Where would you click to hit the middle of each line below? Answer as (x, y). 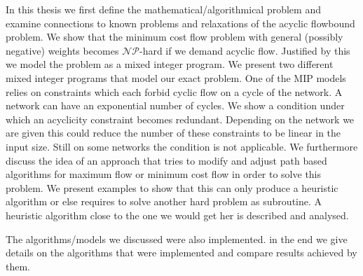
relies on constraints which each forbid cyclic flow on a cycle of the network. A (174, 91)
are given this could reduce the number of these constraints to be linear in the (173, 133)
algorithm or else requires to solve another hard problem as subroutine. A (164, 201)
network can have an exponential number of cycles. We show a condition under (175, 105)
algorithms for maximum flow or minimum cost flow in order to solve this (164, 174)
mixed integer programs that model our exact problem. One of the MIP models (176, 77)
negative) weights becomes (62, 50)
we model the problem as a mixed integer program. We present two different (170, 64)
